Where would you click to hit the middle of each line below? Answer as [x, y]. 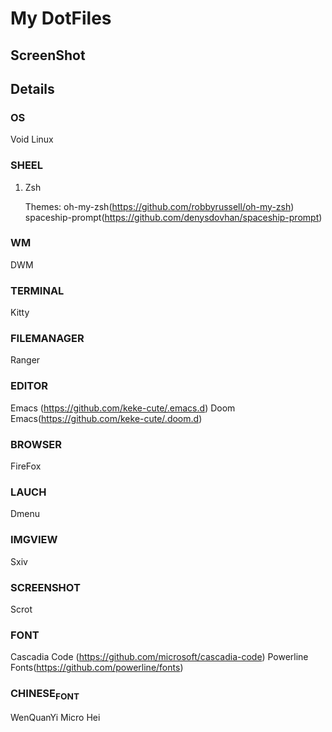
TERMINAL [37, 290]
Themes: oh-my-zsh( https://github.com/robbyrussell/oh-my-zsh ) [159, 206]
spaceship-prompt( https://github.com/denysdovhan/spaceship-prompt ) [173, 217]
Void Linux [32, 139]
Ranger [25, 360]
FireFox [26, 466]
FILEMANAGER [47, 339]
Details [32, 88]
